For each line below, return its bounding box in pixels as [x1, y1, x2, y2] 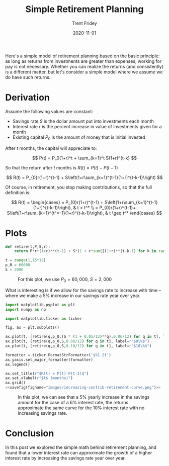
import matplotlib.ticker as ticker [5, 316, 82, 321]
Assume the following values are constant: [5, 108, 94, 114]
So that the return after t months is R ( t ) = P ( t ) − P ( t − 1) [5, 164, 118, 170]
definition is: [5, 190, 31, 196]
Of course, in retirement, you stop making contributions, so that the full [5, 184, 152, 190]
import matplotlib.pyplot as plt [5, 302, 75, 307]
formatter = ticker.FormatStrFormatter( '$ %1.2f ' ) [5, 352, 112, 357]
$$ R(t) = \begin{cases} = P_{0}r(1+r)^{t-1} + [11, 199, 104, 205]
